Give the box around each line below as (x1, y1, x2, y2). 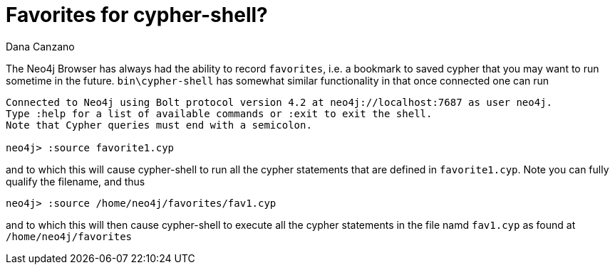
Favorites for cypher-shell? (6, 3, 268, 27)
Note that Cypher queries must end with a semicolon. (6, 119, 312, 131)
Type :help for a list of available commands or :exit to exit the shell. (6, 107, 433, 119)
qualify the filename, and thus (6, 175, 145, 188)
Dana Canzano (6, 40, 75, 53)
